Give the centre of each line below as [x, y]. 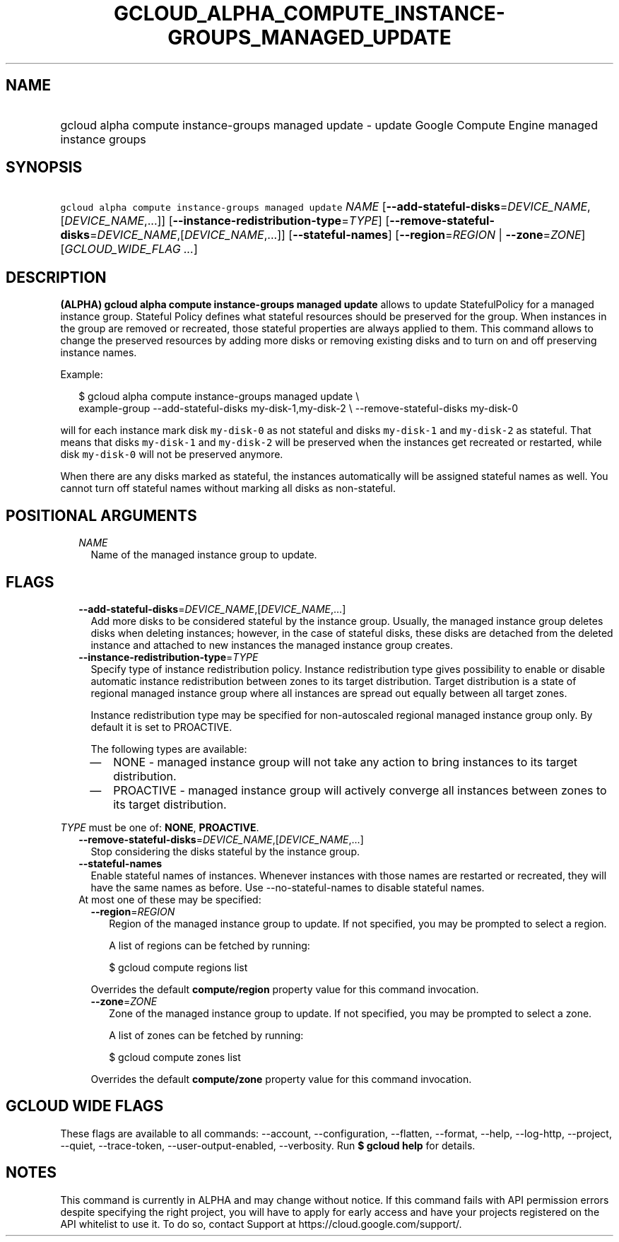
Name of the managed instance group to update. [204, 555]
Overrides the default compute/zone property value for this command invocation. [281, 1079]
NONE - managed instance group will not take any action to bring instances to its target [346, 762]
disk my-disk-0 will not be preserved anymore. [172, 455]
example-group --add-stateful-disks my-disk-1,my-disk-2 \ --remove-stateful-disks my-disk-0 [298, 409]
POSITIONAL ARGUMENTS [101, 515]
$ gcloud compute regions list [178, 967]
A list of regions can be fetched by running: [210, 945]
